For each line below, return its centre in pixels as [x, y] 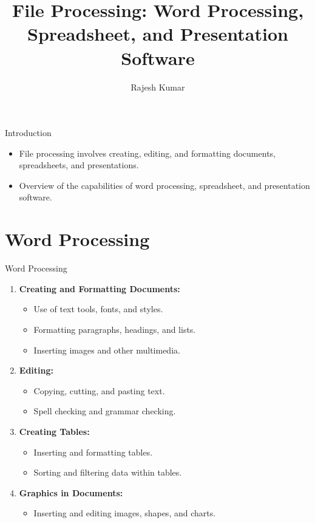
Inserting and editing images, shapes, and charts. [125, 513]
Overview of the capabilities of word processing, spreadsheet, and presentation [164, 185]
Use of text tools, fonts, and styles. [98, 309]
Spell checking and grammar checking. [105, 411]
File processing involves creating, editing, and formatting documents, [147, 153]
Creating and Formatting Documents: [100, 288]
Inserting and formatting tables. [93, 452]
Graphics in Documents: [71, 492]
